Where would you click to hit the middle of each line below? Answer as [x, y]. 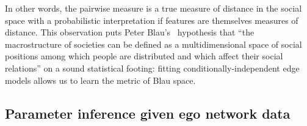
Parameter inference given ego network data [148, 113]
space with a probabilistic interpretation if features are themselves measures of [152, 20]
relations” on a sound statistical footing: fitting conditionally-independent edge [152, 68]
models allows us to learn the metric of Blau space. [100, 80]
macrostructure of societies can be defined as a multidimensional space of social [153, 44]
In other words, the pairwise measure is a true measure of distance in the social [153, 8]
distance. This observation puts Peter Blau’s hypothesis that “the [130, 32]
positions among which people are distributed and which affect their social [144, 56]
